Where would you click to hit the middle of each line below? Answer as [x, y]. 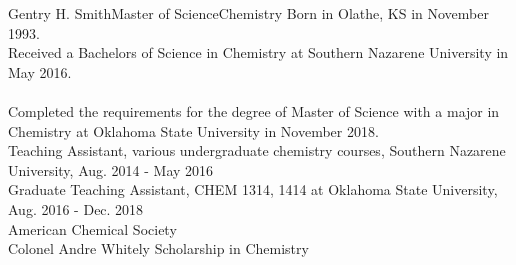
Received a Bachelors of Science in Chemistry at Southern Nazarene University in [258, 52]
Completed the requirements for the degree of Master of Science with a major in [254, 110]
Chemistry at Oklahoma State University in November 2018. [193, 130]
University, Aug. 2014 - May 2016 [111, 169]
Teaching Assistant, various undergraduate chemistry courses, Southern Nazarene [257, 150]
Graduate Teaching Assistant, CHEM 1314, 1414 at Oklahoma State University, [253, 189]
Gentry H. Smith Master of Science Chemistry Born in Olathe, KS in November [248, 13]
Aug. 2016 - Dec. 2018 [76, 208]
